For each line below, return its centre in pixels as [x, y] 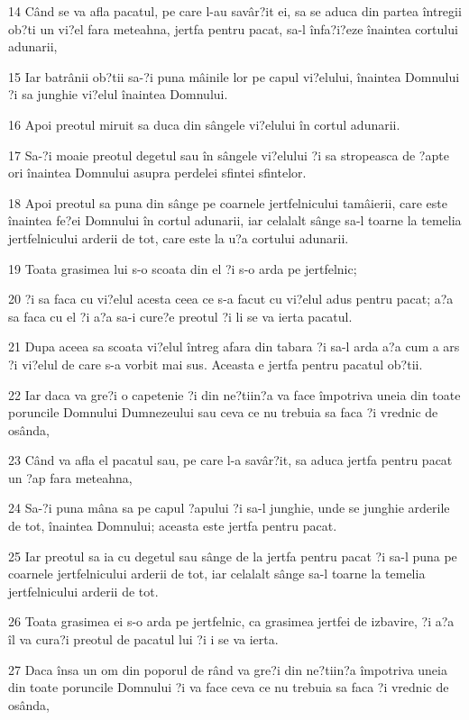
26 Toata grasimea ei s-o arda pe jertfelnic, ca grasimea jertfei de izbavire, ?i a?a [231, 621]
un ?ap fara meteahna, [70, 477]
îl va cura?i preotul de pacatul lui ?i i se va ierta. [143, 639]
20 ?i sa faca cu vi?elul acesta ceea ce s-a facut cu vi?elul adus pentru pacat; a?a [231, 299]
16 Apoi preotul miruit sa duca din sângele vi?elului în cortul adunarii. [204, 124]
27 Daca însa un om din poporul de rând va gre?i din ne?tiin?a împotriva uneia [228, 669]
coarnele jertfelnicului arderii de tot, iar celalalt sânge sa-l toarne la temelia [217, 574]
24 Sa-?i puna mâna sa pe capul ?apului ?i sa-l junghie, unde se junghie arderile [229, 508]
